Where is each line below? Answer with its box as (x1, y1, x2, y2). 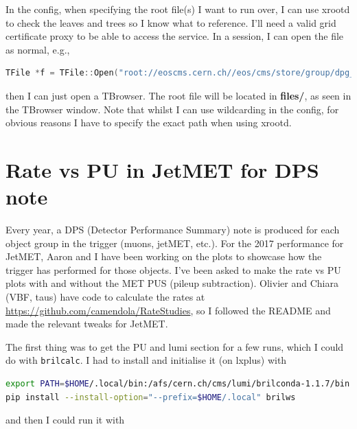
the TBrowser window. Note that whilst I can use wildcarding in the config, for (5, 102, 339, 116)
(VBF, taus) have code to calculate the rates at (5, 290, 205, 304)
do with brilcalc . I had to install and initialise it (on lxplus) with (5, 353, 287, 367)
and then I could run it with (5, 413, 125, 427)
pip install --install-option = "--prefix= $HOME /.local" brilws (5, 392, 296, 402)
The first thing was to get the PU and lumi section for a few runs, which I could (5, 339, 344, 353)
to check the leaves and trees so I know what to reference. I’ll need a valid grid (5, 15, 336, 30)
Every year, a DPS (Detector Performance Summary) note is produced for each (5, 222, 340, 237)
